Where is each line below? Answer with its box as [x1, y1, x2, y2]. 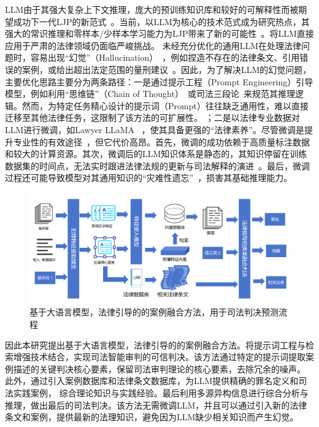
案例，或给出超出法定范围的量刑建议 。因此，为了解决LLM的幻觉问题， [21, 63, 312, 75]
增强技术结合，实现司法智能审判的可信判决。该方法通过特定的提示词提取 [13, 350, 306, 363]
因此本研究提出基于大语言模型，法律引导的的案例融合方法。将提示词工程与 [5, 338, 306, 351]
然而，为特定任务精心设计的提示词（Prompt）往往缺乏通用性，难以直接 [21, 99, 309, 112]
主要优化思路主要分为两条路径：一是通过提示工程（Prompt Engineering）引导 [5, 75, 313, 88]
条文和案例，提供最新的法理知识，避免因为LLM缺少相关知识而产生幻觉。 [5, 410, 299, 423]
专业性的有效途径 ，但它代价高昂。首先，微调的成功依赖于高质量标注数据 [13, 135, 310, 148]
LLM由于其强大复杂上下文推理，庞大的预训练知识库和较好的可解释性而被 [5, 3, 299, 15]
